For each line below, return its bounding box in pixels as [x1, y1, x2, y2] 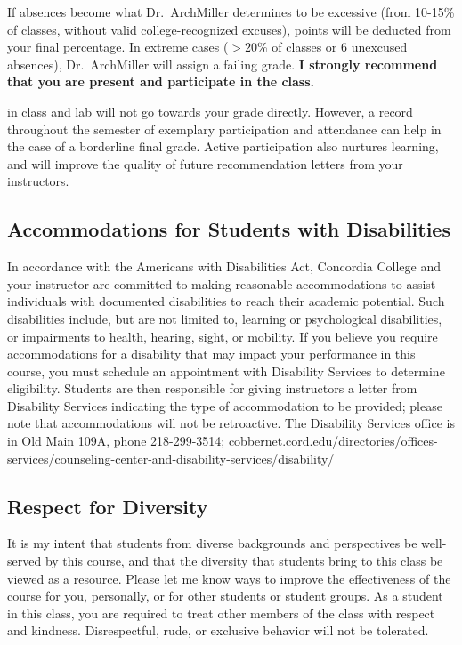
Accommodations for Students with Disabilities [7, 215, 450, 243]
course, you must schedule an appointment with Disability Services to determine [7, 361, 445, 380]
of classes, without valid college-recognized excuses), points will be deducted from [7, 20, 451, 38]
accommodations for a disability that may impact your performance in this [7, 344, 416, 363]
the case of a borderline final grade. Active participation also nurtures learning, [7, 137, 439, 156]
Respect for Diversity [7, 492, 208, 520]
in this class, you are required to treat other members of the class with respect [7, 603, 435, 622]
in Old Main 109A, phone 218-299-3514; [7, 431, 225, 450]
